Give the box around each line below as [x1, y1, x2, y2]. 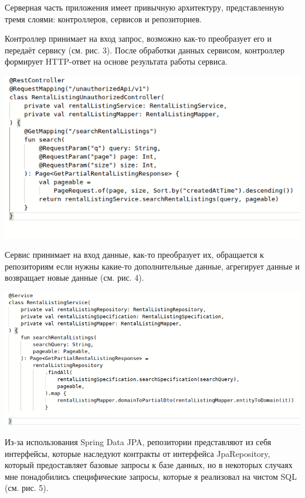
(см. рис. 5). [5, 482, 49, 494]
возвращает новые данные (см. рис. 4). [5, 271, 144, 284]
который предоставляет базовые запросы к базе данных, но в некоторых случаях [5, 459, 293, 471]
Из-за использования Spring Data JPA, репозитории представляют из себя [5, 435, 272, 447]
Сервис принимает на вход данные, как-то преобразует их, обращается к [5, 248, 264, 261]
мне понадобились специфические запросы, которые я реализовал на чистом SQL [5, 470, 297, 482]
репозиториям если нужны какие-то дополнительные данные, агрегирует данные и [5, 260, 300, 272]
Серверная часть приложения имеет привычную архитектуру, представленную [5, 1, 284, 13]
